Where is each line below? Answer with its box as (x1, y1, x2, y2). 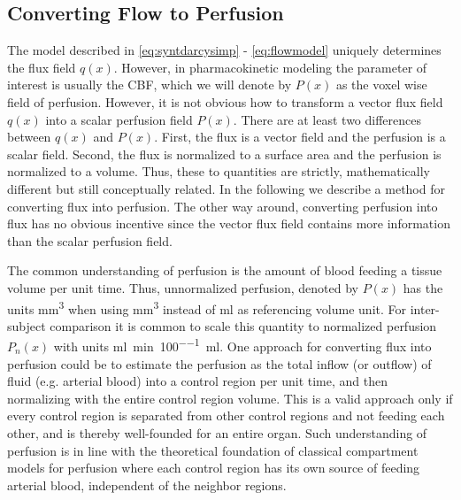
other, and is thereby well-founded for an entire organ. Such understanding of (7, 423, 427, 442)
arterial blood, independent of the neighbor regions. (7, 475, 287, 494)
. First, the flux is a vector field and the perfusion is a (154, 127, 446, 146)
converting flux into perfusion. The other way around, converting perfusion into (7, 196, 438, 215)
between (7, 127, 51, 146)
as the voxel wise (335, 75, 427, 94)
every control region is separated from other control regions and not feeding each (7, 406, 445, 425)
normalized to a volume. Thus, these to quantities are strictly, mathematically (7, 162, 430, 181)
